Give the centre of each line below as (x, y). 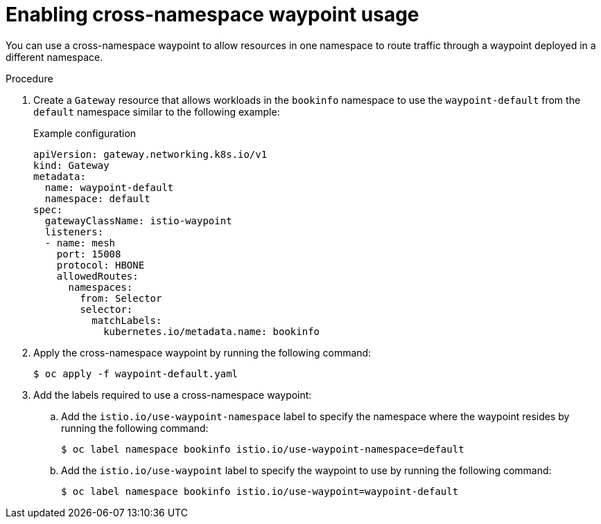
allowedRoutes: (97, 276)
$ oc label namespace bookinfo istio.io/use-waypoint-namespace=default (263, 449)
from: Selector (121, 298)
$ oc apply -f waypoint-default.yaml (136, 373)
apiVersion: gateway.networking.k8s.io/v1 (150, 154)
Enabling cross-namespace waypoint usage (212, 15)
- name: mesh (80, 243)
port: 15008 (89, 254)
